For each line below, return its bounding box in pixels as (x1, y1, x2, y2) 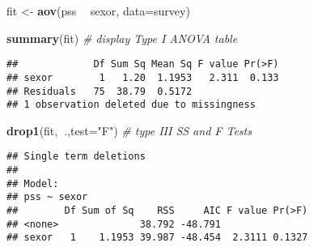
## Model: (6, 177, 59, 190)
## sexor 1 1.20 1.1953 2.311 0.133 (6, 71, 279, 83)
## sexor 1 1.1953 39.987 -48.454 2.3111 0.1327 (6, 232, 308, 244)
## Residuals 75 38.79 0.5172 (6, 85, 193, 97)
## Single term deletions (6, 151, 146, 163)
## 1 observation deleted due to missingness (6, 99, 256, 111)
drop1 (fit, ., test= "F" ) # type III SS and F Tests (6, 121, 252, 138)
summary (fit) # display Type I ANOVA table (6, 29, 238, 46)
